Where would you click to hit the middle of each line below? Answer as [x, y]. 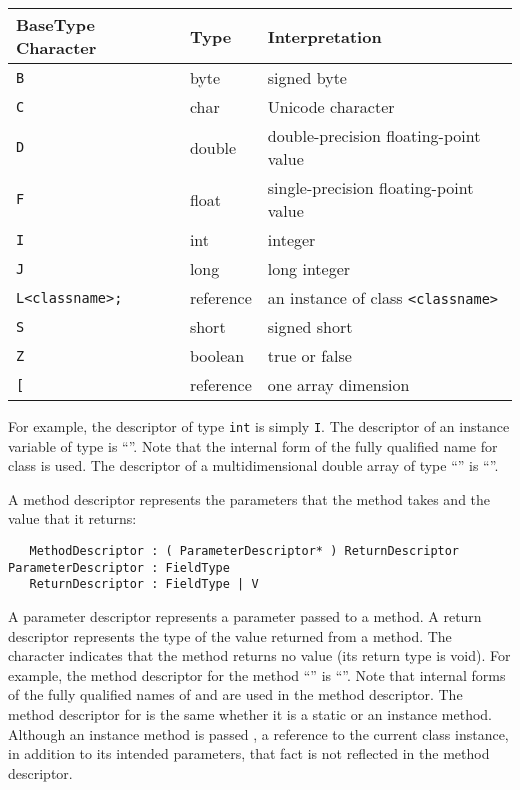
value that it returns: [72, 518]
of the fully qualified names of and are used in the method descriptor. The [235, 694]
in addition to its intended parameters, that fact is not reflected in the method [249, 753]
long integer [309, 268]
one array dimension [338, 384]
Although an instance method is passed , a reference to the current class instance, [258, 733]
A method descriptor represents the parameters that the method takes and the [249, 498]
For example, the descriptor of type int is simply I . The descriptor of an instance [259, 426]
